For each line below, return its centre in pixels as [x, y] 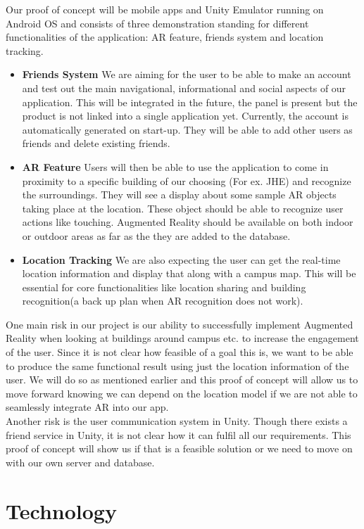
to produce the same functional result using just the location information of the [177, 365]
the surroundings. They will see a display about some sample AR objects [179, 195]
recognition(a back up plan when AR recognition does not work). [163, 301]
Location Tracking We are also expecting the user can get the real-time [181, 259]
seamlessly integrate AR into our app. [87, 407]
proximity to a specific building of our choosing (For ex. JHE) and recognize [187, 180]
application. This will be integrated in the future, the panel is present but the [190, 102]
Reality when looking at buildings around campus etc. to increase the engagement [182, 338]
